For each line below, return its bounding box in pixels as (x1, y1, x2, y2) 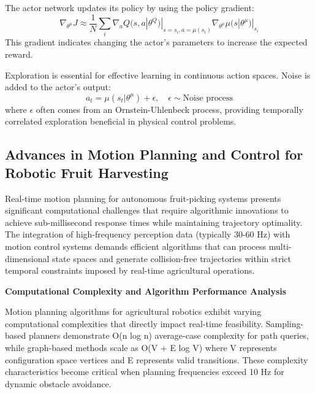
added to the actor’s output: (5, 80, 111, 93)
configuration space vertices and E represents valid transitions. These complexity (5, 353, 308, 366)
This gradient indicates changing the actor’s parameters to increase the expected (5, 36, 308, 48)
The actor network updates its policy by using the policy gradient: (5, 1, 254, 14)
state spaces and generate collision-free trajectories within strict (52, 252, 291, 265)
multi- (268, 239, 292, 252)
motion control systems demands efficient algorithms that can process (5, 239, 267, 252)
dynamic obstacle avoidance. (5, 377, 112, 390)
